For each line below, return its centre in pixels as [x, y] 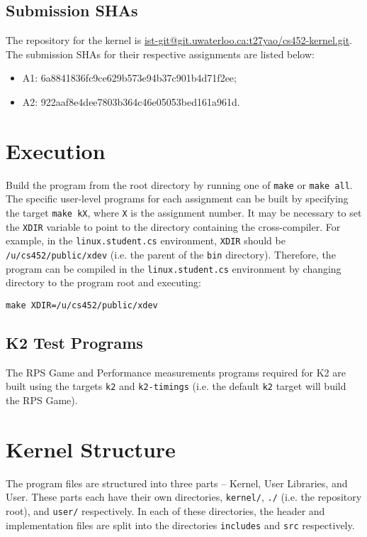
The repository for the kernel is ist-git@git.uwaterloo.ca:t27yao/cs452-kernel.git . [179, 40]
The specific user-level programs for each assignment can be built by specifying [177, 199]
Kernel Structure [91, 449]
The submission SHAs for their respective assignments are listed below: [160, 54]
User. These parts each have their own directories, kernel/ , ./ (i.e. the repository [184, 497]
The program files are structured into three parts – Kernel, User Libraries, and [177, 483]
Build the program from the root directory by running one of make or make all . [179, 184]
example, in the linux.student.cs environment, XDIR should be [146, 240]
